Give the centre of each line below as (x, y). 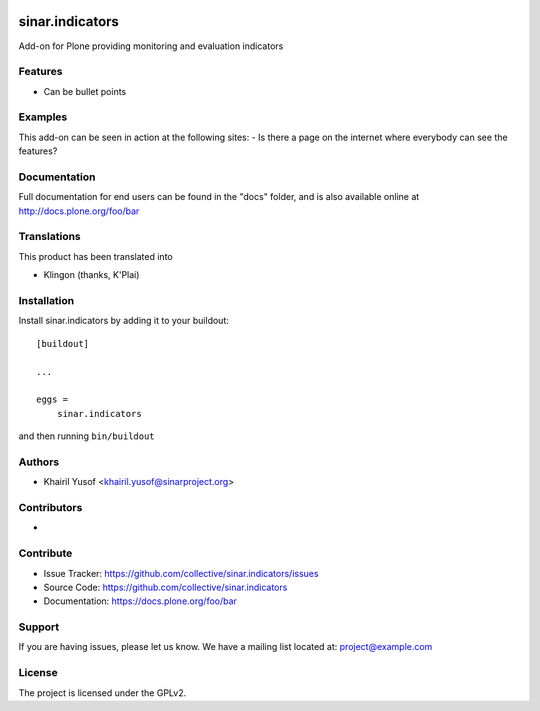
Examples (43, 117)
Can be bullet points (85, 91)
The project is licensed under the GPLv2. (102, 692)
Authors (39, 462)
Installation (46, 301)
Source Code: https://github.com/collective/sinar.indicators (165, 587)
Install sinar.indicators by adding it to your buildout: (123, 321)
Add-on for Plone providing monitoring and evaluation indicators (151, 46)
